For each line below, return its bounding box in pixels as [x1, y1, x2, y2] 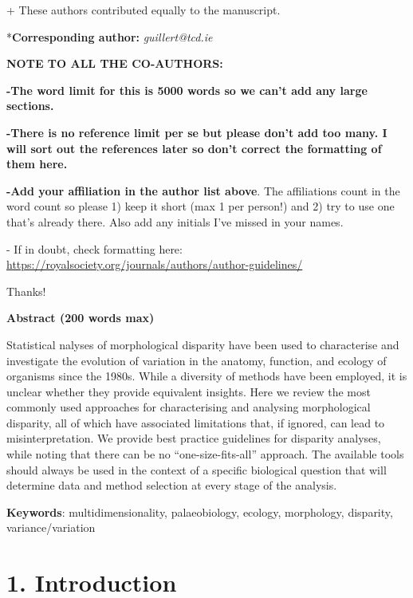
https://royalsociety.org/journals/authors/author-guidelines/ [6, 256, 303, 273]
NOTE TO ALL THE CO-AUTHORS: [6, 55, 223, 72]
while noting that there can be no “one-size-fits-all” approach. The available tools [6, 446, 404, 462]
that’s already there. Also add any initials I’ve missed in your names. [6, 213, 344, 230]
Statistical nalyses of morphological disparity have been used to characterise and [6, 336, 399, 352]
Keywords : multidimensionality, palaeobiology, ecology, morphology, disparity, [6, 503, 393, 520]
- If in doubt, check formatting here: [6, 240, 183, 257]
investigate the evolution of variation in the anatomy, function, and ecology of [6, 352, 387, 368]
